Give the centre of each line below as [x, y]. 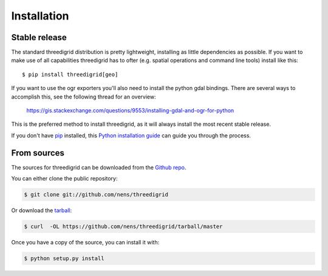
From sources [38, 153]
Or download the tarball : [42, 210]
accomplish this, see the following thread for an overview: [84, 97]
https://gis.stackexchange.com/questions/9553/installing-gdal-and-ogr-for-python [130, 111]
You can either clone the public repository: [64, 179]
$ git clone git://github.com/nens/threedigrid [96, 195]
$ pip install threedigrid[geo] [70, 74]
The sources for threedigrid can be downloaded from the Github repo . [99, 167]
